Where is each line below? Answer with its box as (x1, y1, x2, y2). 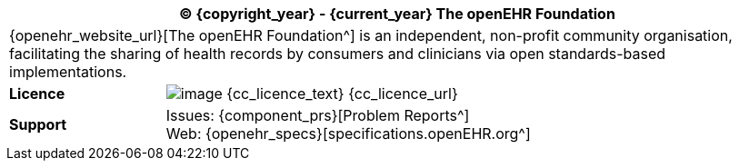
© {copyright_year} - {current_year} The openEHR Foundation (179, 5, 615, 23)
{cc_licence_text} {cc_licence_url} (226, 84, 458, 103)
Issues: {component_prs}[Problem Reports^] (165, 106, 470, 124)
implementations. (9, 63, 127, 81)
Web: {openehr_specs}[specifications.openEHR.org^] (165, 124, 531, 143)
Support (9, 115, 67, 133)
